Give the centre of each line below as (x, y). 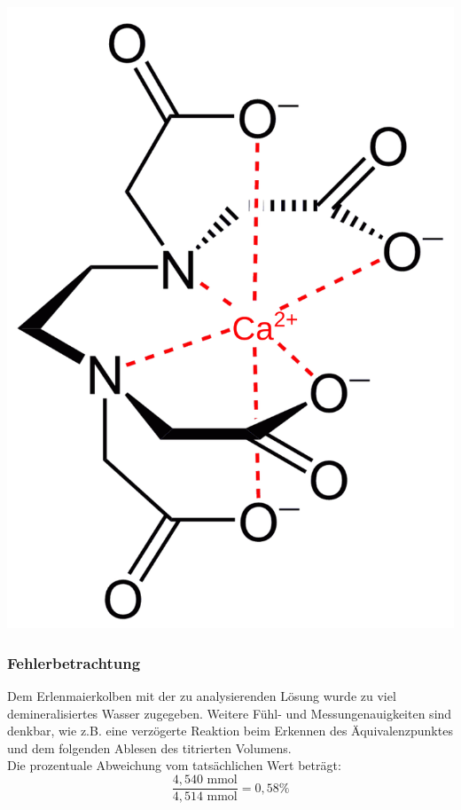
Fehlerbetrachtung (74, 662)
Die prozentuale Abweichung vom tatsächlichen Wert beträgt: (174, 765)
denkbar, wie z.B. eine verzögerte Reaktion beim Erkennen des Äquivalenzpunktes (230, 731)
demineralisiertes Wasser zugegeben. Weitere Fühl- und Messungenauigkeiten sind (230, 713)
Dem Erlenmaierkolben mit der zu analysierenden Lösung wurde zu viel (202, 696)
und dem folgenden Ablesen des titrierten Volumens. (149, 747)
